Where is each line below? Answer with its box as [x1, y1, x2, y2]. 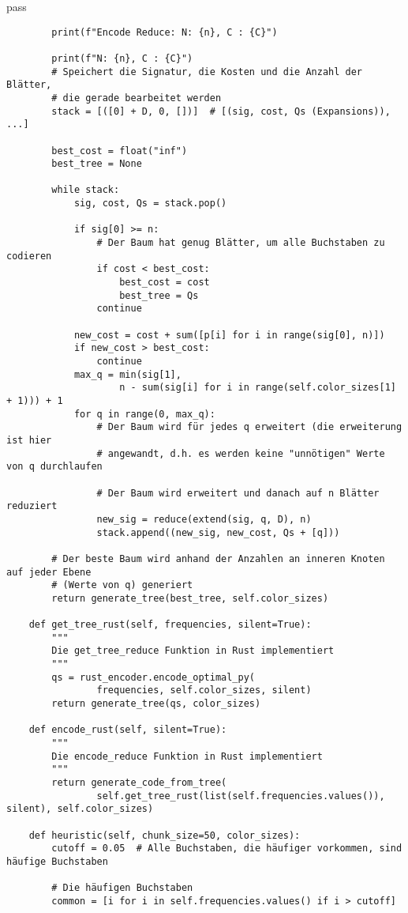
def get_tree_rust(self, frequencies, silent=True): [28, 619, 312, 631]
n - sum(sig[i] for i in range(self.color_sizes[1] [119, 382, 396, 394]
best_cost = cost [119, 277, 210, 289]
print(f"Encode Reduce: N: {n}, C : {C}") [51, 26, 278, 38]
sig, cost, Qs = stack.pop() [73, 198, 227, 209]
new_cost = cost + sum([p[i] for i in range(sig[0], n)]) [73, 329, 385, 341]
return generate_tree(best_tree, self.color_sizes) [51, 592, 329, 604]
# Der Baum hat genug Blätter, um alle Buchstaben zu [96, 237, 385, 249]
